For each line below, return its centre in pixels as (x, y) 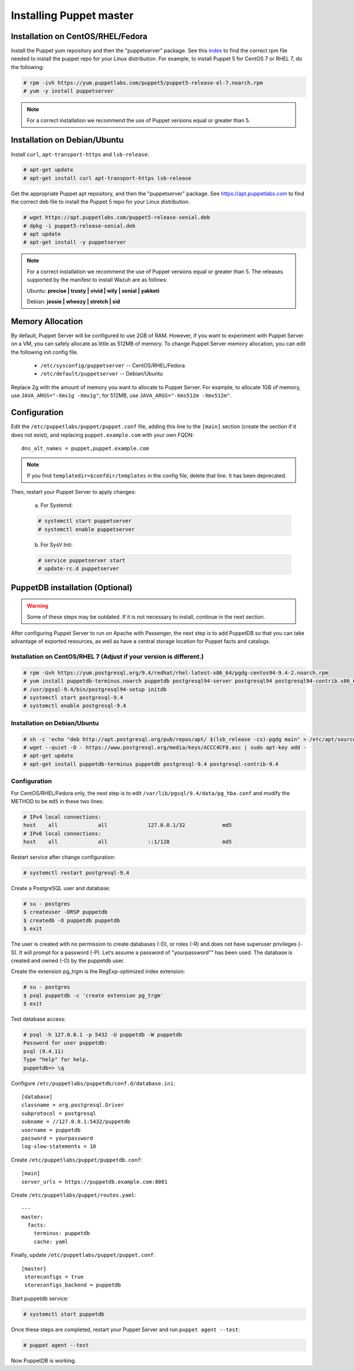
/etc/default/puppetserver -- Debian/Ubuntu (102, 374)
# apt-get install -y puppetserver (75, 242)
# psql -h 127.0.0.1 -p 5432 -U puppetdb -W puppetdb (103, 1035)
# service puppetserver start (82, 560)
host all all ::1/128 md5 (128, 842)
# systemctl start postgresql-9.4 (73, 698)
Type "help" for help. (56, 1060)
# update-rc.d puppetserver (78, 569)
